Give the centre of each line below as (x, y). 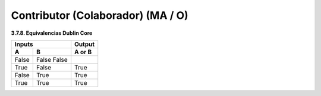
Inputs (24, 44)
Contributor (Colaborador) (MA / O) (100, 15)
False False (52, 59)
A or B (83, 52)
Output (85, 44)
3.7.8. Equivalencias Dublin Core (52, 33)
